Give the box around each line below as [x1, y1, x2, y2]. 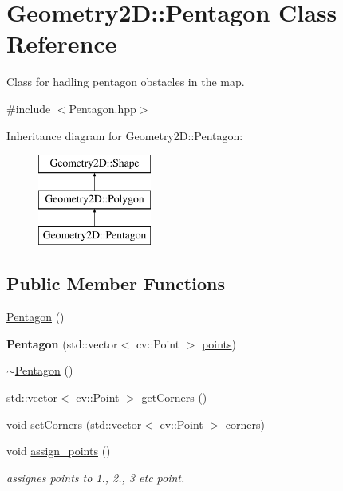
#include [6, 100, 51, 116]
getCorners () [141, 389, 207, 406]
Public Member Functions [6, 271, 225, 296]
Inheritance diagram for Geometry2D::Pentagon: [6, 127, 243, 143]
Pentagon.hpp [69, 100, 136, 116]
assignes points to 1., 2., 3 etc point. [6, 469, 185, 485]
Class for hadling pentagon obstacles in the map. [6, 73, 245, 90]
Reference [6, 27, 117, 60]
